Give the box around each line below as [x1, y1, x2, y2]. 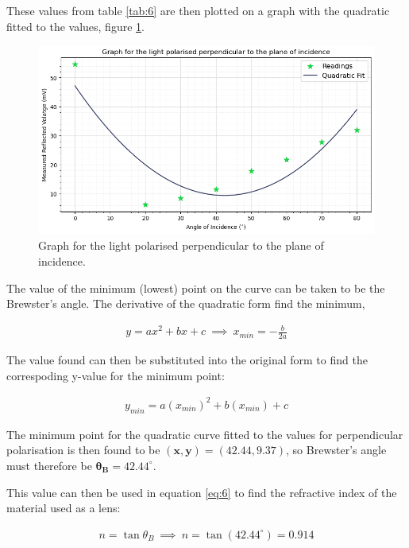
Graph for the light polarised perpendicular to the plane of [38, 237, 324, 254]
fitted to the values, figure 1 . [6, 17, 145, 34]
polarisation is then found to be [6, 441, 160, 458]
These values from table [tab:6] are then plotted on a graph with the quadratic [6, 2, 390, 18]
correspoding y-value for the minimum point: [6, 367, 225, 383]
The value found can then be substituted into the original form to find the [6, 352, 368, 368]
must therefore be [6, 457, 92, 473]
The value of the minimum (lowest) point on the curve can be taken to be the [6, 279, 385, 296]
